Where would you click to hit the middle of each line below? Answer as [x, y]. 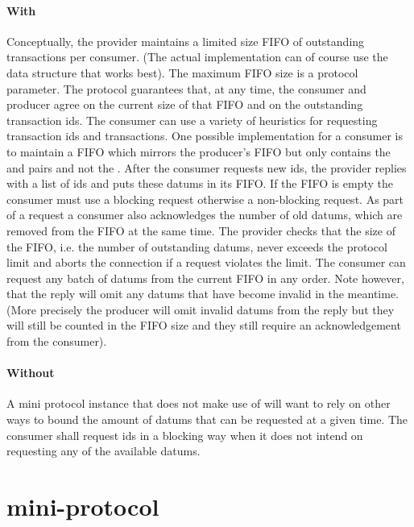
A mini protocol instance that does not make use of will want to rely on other [199, 403]
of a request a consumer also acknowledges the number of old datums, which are [205, 215]
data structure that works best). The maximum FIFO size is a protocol [182, 72]
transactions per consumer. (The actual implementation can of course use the [197, 57]
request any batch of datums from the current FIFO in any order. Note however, [205, 278]
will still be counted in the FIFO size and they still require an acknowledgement [204, 325]
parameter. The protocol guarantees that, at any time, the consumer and [186, 88]
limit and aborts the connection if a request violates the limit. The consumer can [206, 262]
